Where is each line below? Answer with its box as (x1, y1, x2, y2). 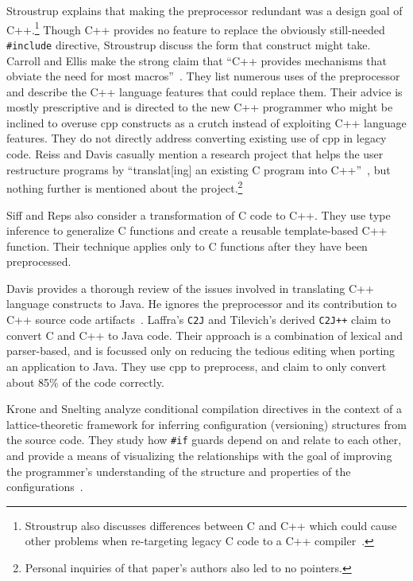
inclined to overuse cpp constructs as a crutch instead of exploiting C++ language (6, 114, 407, 131)
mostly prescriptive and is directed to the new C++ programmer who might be (6, 99, 393, 115)
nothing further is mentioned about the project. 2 (6, 177, 243, 196)
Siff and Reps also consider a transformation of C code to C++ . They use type (6, 206, 391, 223)
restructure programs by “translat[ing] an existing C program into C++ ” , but (6, 161, 391, 177)
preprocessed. (6, 253, 71, 270)
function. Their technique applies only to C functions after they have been (6, 237, 368, 254)
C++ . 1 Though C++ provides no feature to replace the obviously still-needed (6, 18, 385, 37)
